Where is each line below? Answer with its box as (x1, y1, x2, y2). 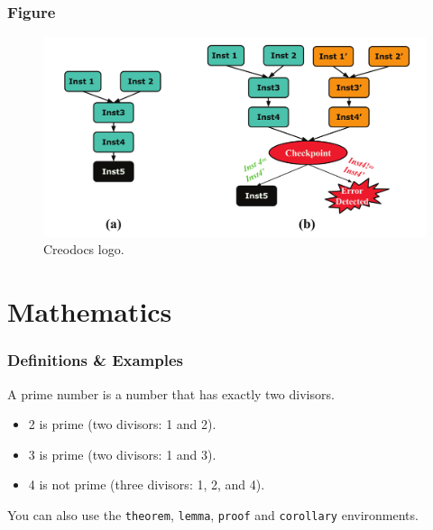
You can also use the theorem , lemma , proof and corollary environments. (7, 505, 419, 524)
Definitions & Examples (7, 349, 183, 371)
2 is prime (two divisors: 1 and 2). (28, 415, 216, 434)
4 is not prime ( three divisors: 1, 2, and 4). (28, 475, 265, 494)
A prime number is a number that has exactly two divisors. (7, 384, 335, 403)
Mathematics (7, 293, 172, 330)
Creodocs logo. (43, 240, 124, 259)
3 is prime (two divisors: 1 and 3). (28, 444, 216, 463)
